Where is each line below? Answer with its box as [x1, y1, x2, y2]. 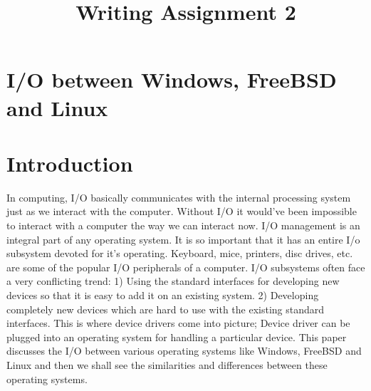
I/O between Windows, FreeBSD [6, 65, 337, 94]
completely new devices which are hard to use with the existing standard [6, 301, 325, 316]
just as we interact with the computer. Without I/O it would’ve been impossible [6, 204, 357, 219]
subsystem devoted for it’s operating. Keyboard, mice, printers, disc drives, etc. [6, 246, 353, 261]
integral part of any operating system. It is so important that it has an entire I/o [6, 231, 360, 246]
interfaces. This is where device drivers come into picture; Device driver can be [6, 316, 350, 330]
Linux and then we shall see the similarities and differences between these [6, 358, 328, 372]
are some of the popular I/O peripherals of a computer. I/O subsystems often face [6, 259, 365, 274]
